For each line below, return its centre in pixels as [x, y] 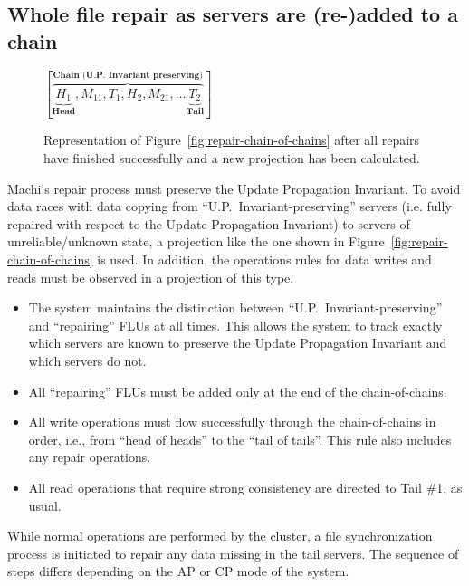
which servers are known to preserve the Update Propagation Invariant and [238, 343]
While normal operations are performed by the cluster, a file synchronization [220, 536]
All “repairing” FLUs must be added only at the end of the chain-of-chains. [238, 391]
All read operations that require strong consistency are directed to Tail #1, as [245, 487]
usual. [45, 505]
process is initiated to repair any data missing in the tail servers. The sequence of [233, 553]
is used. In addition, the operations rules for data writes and [264, 259]
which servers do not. [87, 360]
